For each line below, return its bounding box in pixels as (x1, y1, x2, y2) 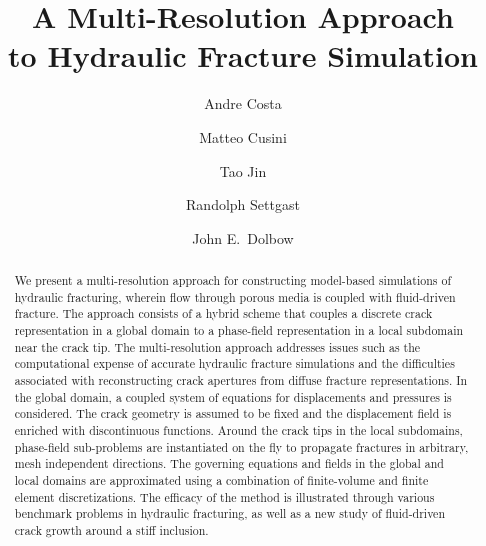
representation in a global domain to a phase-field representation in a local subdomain (14, 322, 464, 339)
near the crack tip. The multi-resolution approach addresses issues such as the (14, 338, 421, 355)
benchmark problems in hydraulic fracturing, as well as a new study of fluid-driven (14, 505, 446, 522)
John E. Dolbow (192, 227, 294, 248)
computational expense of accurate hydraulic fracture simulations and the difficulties (14, 355, 455, 372)
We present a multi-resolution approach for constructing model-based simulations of (14, 272, 452, 289)
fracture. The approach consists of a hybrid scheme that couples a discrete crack (14, 305, 433, 322)
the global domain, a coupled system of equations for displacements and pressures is (14, 388, 452, 405)
